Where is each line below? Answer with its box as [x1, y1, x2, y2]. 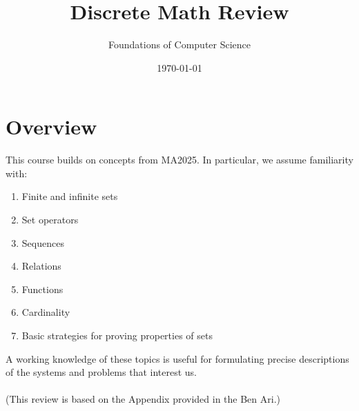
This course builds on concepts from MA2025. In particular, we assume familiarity [6, 152, 353, 167]
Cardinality [21, 305, 70, 319]
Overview [6, 112, 97, 141]
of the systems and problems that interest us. [6, 365, 197, 379]
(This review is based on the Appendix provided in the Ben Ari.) [6, 392, 281, 406]
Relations [21, 259, 61, 273]
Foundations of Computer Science [108, 37, 251, 52]
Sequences [21, 235, 64, 250]
